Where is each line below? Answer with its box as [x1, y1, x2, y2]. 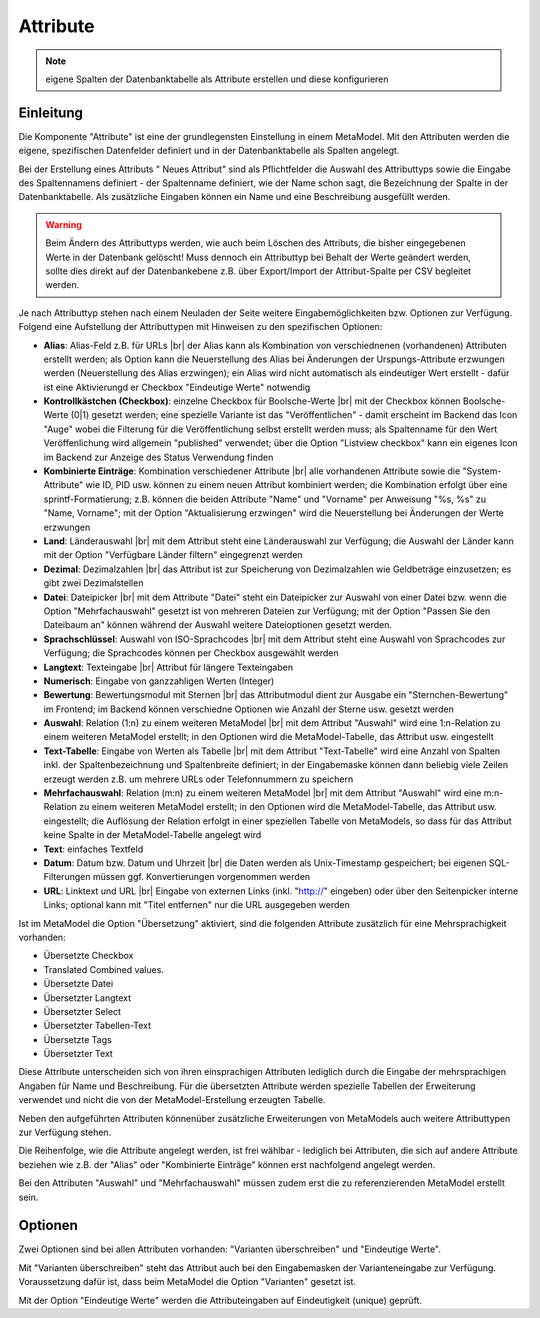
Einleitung [18, 104, 84, 121]
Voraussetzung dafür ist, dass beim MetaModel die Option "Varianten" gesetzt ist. [18, 1276, 357, 1288]
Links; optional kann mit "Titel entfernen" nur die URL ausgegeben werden [43, 899, 350, 911]
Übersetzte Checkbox [43, 950, 134, 962]
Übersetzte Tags [43, 1033, 112, 1045]
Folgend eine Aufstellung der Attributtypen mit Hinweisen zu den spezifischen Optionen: [18, 321, 383, 333]
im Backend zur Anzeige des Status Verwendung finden [43, 451, 274, 463]
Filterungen [43, 871, 91, 883]
